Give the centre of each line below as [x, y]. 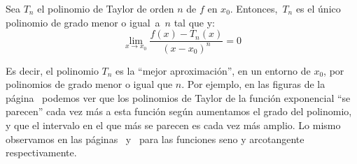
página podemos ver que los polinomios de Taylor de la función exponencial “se [178, 97]
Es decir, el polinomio [52, 70]
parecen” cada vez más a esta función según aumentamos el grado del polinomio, [179, 111]
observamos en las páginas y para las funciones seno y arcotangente [155, 139]
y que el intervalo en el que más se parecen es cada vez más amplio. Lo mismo [173, 125]
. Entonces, [254, 8]
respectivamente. [41, 152]
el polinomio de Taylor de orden [106, 8]
